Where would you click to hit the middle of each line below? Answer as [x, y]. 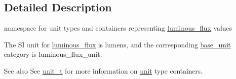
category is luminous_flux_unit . [53, 54]
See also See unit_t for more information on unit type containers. [103, 70]
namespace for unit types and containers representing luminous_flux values [118, 28]
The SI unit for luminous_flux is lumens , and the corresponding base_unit [118, 44]
